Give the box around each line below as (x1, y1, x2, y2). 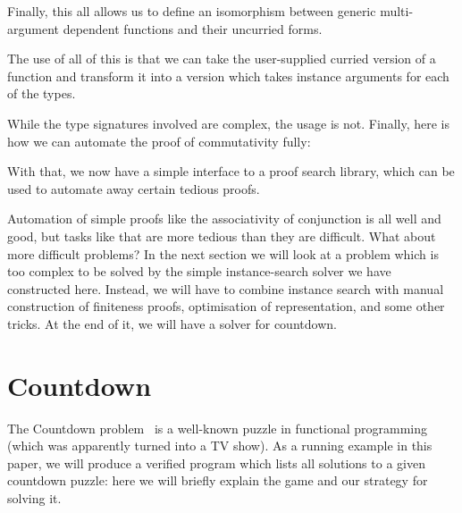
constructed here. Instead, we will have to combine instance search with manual (7, 279, 444, 298)
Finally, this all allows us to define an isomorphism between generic (7, 2, 376, 20)
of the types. (7, 84, 76, 103)
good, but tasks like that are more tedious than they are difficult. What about (7, 226, 436, 245)
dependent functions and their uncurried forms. (63, 19, 323, 38)
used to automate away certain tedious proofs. (7, 179, 260, 198)
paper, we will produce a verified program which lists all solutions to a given (7, 453, 425, 472)
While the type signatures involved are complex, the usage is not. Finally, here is (7, 114, 449, 132)
